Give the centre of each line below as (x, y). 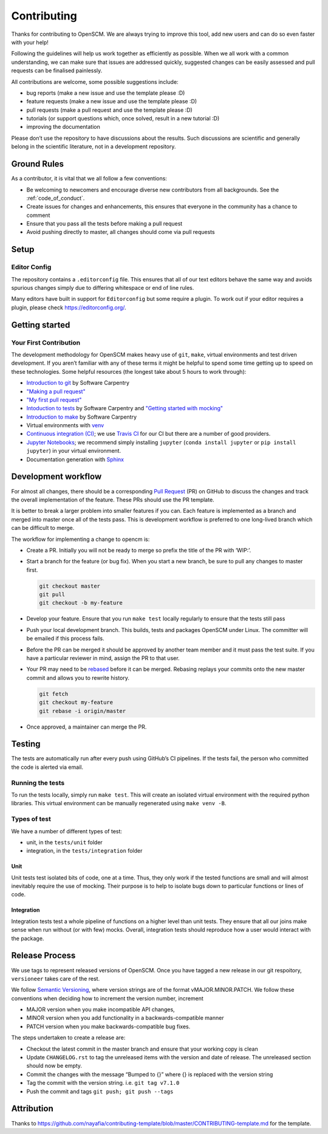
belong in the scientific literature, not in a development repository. (94, 146)
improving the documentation (63, 127)
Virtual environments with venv (65, 425)
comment (38, 215)
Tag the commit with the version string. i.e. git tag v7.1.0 (103, 1083)
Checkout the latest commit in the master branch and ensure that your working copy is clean (142, 1049)
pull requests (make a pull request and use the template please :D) (109, 110)
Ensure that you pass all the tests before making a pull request (104, 224)
